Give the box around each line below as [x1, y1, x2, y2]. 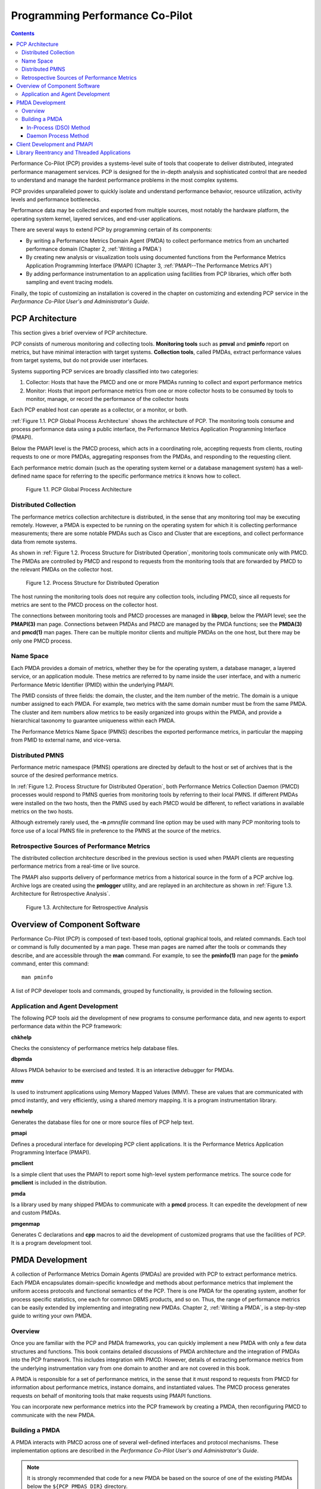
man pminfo [21, 974, 53, 981]
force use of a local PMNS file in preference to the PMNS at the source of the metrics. [11, 827, 221, 834]
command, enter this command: [11, 960, 89, 967]
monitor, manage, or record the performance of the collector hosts [26, 395, 189, 402]
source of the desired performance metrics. [11, 772, 118, 779]
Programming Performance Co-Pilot [11, 9, 193, 22]
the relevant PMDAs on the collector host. [11, 566, 113, 573]
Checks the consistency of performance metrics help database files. [11, 1045, 179, 1052]
